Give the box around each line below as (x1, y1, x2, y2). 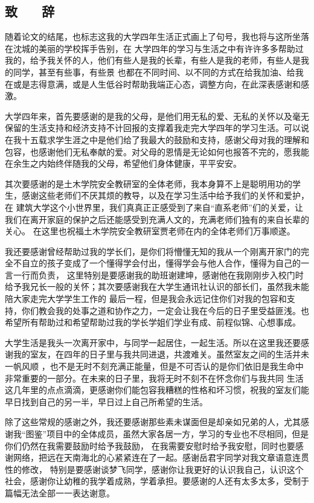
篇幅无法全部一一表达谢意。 (5, 486, 115, 499)
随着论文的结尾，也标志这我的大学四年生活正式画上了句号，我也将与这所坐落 (5, 30, 309, 43)
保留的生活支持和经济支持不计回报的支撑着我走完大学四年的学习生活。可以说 (5, 121, 309, 134)
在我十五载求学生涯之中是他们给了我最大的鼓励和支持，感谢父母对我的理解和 (5, 133, 309, 146)
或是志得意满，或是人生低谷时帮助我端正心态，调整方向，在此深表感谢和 (13, 77, 301, 90)
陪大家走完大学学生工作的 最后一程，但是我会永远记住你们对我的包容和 (5, 292, 287, 305)
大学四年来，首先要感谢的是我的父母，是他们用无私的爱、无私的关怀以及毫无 (5, 109, 309, 122)
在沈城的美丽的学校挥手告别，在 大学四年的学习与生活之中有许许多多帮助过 (5, 42, 304, 54)
